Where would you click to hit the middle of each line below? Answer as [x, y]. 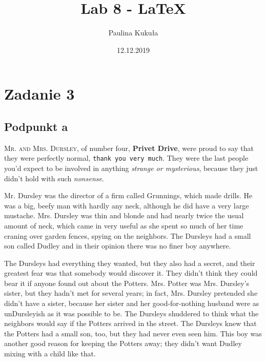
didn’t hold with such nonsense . [54, 178]
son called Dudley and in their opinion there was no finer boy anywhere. [118, 246]
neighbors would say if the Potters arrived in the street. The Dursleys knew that [130, 323]
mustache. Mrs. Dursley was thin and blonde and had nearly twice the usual [124, 215]
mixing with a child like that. [50, 354]
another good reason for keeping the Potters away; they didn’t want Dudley [123, 343]
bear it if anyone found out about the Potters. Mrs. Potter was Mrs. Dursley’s [127, 283]
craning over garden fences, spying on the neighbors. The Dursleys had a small [128, 235]
